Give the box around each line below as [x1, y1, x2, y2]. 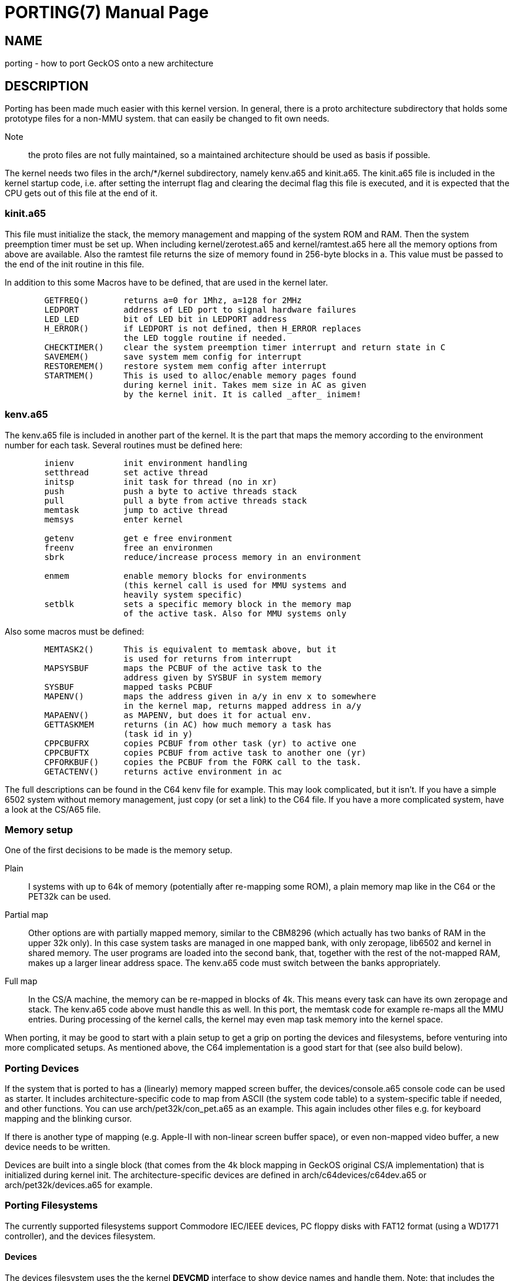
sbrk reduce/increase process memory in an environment [44, 552, 361, 562]
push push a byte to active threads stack [44, 486, 297, 496]
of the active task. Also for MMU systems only [123, 608, 347, 618]
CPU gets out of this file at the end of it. [5, 188, 158, 199]
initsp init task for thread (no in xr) [44, 477, 277, 487]
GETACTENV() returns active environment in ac [44, 766, 283, 776]
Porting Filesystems [5, 1199, 98, 1212]
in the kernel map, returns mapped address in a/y [123, 700, 361, 710]
